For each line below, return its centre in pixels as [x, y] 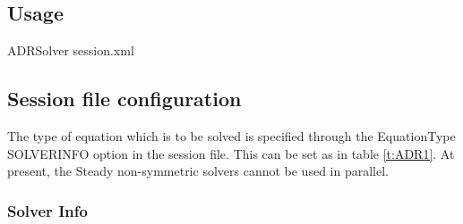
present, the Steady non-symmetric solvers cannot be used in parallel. [198, 171]
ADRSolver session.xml [71, 50]
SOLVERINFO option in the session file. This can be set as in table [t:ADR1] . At [231, 153]
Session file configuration [124, 99]
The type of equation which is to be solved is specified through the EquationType [231, 136]
